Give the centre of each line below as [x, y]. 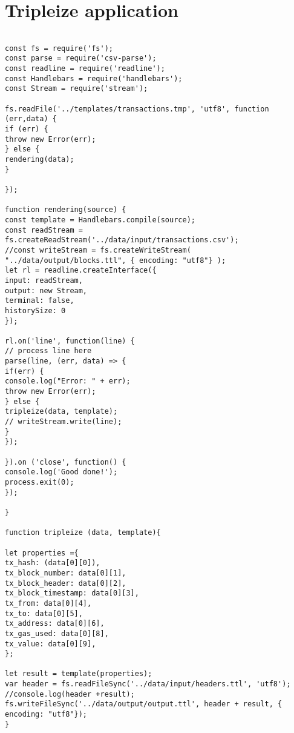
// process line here [48, 351]
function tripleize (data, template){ [83, 533]
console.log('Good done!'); [61, 472]
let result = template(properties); [79, 674]
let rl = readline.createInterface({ [81, 270]
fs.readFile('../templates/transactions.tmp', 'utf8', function [137, 109]
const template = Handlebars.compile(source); [100, 220]
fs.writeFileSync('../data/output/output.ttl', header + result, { [144, 704]
